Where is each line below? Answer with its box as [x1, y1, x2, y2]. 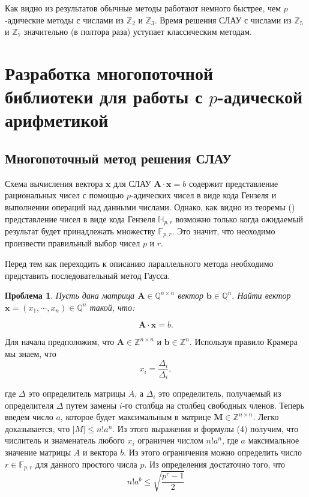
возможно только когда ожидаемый [175, 212, 303, 225]
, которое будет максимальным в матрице [60, 410, 211, 423]
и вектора [82, 446, 118, 459]
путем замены [66, 398, 117, 411]
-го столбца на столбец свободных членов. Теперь [122, 398, 304, 411]
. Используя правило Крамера [189, 335, 298, 348]
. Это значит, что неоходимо [172, 224, 275, 237]
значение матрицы [5, 446, 71, 459]
